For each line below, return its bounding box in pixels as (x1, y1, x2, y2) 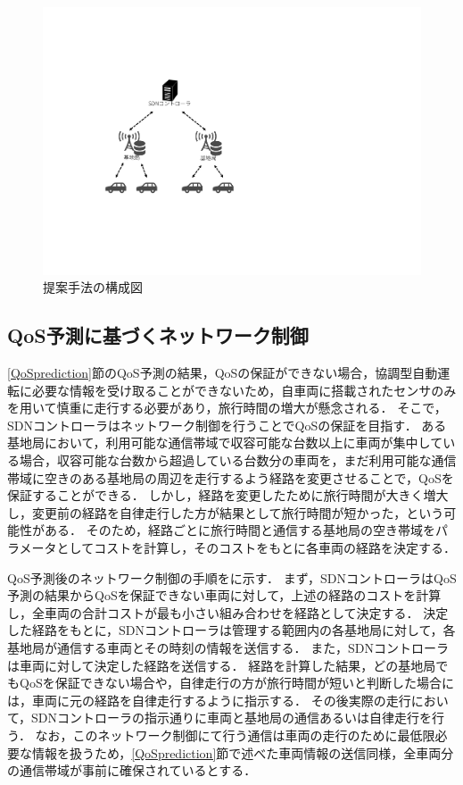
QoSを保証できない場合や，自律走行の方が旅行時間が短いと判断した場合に (19, 673, 455, 692)
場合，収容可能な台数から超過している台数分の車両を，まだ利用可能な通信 (19, 451, 457, 470)
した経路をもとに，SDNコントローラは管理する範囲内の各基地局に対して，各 (7, 621, 456, 639)
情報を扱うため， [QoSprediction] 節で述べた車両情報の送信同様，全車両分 (31, 743, 454, 762)
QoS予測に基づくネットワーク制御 (7, 322, 309, 349)
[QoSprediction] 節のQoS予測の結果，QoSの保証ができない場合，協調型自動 (7, 363, 438, 382)
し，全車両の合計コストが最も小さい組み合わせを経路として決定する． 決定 (7, 603, 449, 622)
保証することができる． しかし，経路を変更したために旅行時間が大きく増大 (7, 486, 449, 505)
